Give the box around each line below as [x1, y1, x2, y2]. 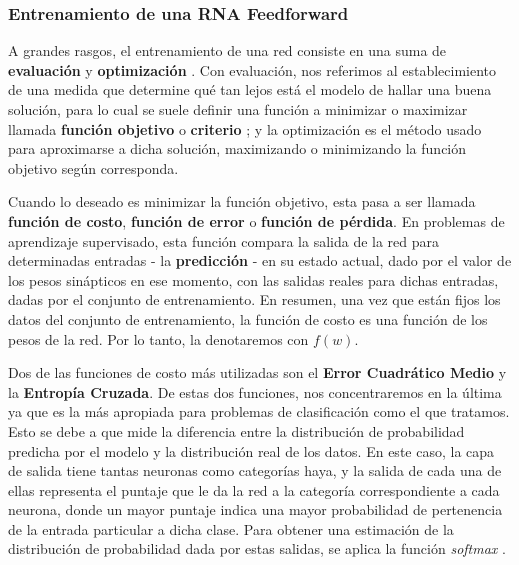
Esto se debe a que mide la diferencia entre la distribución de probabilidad [8, 420, 465, 441]
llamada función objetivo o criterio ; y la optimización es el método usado [8, 118, 482, 139]
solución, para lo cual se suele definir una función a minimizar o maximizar [8, 99, 468, 119]
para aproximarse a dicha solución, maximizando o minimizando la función [8, 138, 467, 159]
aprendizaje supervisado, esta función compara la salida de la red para [8, 230, 440, 251]
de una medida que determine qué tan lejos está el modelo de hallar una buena [8, 79, 492, 100]
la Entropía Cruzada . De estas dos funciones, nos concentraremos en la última [8, 381, 502, 402]
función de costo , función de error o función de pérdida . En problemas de [8, 210, 505, 231]
